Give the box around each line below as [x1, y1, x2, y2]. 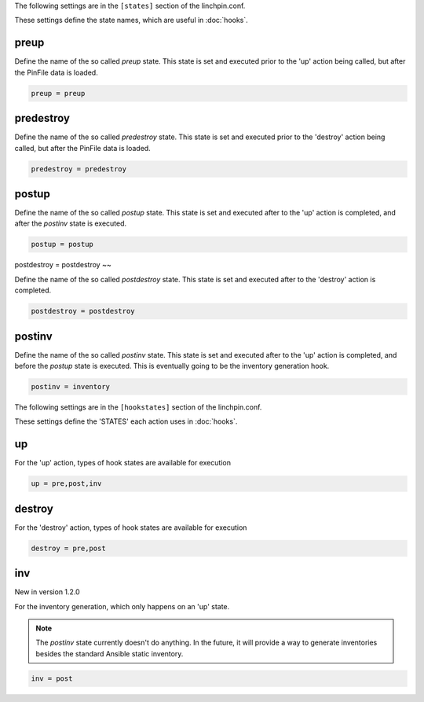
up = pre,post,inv [31, 480, 102, 488]
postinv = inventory [31, 382, 110, 391]
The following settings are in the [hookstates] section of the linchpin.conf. [14, 402, 262, 412]
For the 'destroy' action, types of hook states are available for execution [14, 523, 247, 532]
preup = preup [31, 89, 86, 97]
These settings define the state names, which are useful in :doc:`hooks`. [14, 16, 249, 25]
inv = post [31, 674, 73, 683]
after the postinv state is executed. [14, 219, 127, 228]
